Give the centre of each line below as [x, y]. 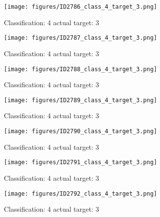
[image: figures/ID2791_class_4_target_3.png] [80, 163]
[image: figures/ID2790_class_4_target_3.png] [80, 131]
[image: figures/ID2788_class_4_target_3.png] [80, 69]
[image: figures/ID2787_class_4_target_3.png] [80, 38]
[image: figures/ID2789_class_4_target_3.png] [80, 100]
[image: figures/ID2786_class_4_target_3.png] [80, 7]
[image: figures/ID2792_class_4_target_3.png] [80, 194]
